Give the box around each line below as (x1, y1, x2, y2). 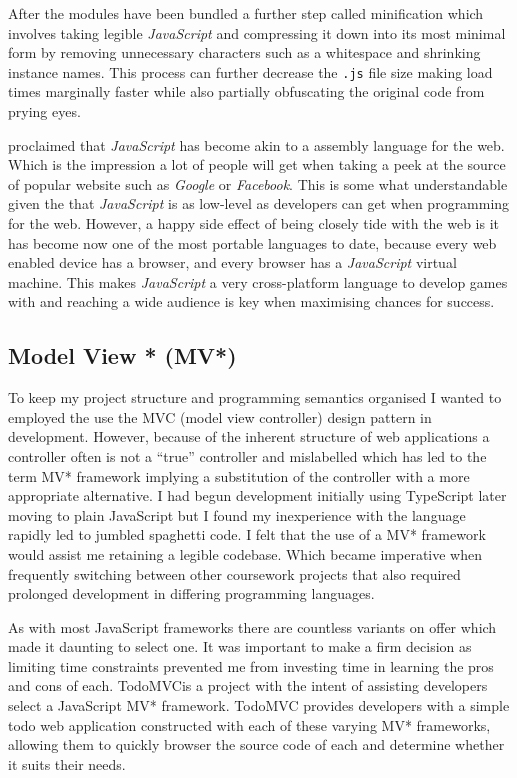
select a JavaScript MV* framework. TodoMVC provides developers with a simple (8, 695, 510, 716)
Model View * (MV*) (8, 340, 237, 371)
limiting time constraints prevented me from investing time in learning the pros (8, 655, 494, 676)
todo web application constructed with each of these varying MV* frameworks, (8, 714, 491, 735)
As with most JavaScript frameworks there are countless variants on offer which (8, 616, 497, 637)
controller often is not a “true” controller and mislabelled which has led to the (8, 445, 487, 466)
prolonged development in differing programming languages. (8, 583, 375, 604)
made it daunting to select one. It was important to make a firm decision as (8, 636, 472, 657)
